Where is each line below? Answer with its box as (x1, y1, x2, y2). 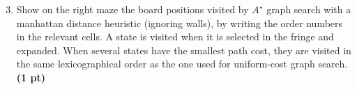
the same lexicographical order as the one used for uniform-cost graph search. (16, 56, 348, 71)
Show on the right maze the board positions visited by (16, 2, 249, 16)
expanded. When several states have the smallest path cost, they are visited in (16, 42, 351, 57)
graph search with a (266, 2, 351, 16)
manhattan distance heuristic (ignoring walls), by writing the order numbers (16, 15, 343, 30)
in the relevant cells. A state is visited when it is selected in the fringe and (16, 29, 334, 44)
